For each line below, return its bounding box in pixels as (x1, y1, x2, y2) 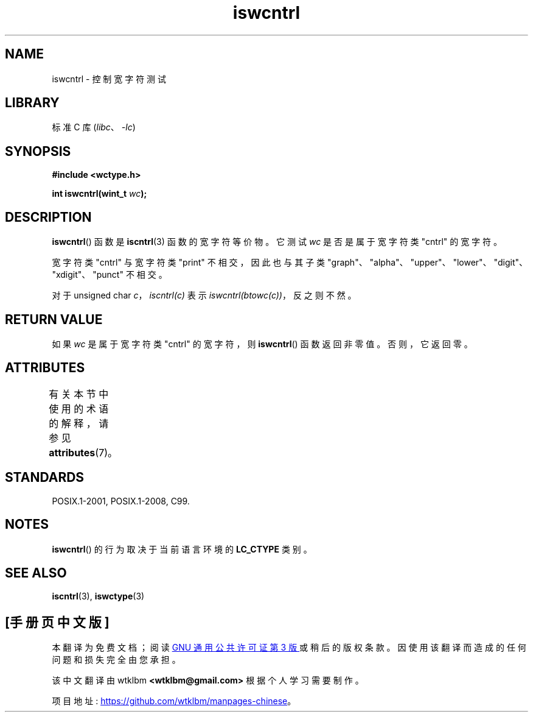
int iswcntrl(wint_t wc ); (52, 188, 147, 199)
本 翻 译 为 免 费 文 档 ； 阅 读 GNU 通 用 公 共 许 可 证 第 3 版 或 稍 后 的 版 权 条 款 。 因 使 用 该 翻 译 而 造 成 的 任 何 (52, 642, 526, 653)
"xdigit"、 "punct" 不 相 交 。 (52, 269, 167, 280)
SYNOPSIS (5, 143, 71, 159)
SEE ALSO (5, 565, 67, 581)
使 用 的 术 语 (49, 402, 109, 415)
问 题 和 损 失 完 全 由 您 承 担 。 (52, 654, 181, 665)
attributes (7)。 (49, 446, 118, 459)
